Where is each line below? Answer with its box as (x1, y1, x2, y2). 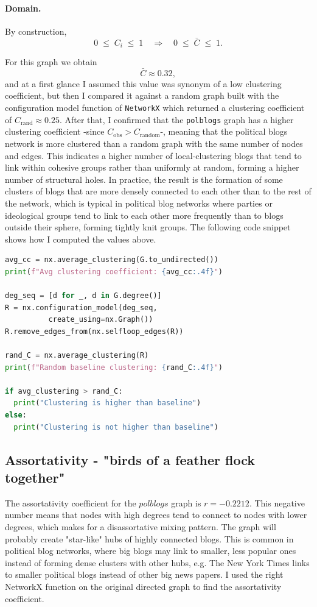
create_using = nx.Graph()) (48, 315, 153, 324)
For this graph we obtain (5, 55, 97, 68)
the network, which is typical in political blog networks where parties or (5, 196, 273, 209)
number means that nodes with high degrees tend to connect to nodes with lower (5, 508, 307, 521)
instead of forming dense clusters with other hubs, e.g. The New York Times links (5, 556, 310, 569)
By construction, (5, 24, 67, 37)
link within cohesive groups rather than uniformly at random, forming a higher (5, 161, 299, 174)
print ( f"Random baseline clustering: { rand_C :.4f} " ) (5, 363, 223, 372)
